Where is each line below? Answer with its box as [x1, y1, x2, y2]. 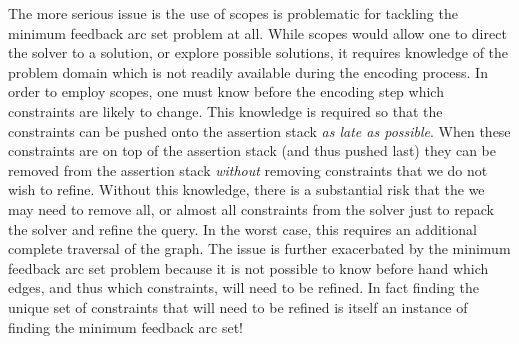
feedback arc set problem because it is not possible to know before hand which [8, 257, 489, 278]
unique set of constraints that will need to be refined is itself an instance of [8, 296, 468, 317]
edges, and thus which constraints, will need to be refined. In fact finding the [8, 277, 479, 298]
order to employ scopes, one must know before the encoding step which [8, 81, 444, 102]
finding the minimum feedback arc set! [8, 316, 244, 337]
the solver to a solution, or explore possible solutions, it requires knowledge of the [8, 42, 509, 63]
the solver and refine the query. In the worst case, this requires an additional [8, 218, 477, 239]
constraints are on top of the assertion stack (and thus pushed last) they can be [8, 140, 496, 161]
